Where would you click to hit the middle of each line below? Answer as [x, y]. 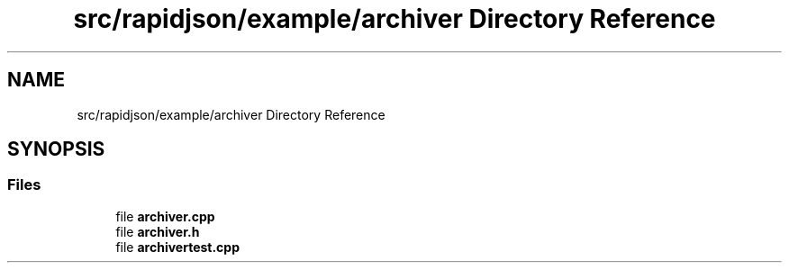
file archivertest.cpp [178, 247]
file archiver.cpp [165, 216]
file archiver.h [158, 231]
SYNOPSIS [56, 149]
